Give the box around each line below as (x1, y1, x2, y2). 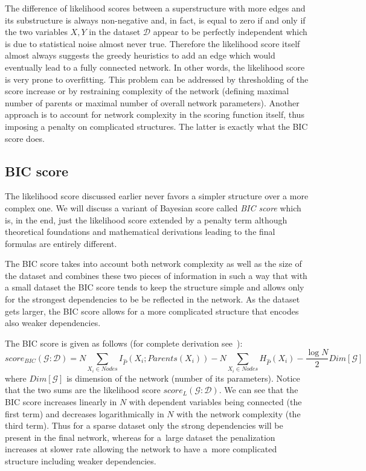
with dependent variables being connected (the (129, 396, 302, 408)
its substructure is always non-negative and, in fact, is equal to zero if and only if (5, 13, 306, 26)
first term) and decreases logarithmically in (5, 407, 164, 420)
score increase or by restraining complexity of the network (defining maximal (5, 85, 289, 97)
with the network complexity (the (176, 407, 301, 420)
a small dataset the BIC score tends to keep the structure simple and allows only (5, 281, 304, 293)
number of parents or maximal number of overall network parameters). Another (5, 96, 300, 109)
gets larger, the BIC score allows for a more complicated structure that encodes (5, 304, 299, 317)
